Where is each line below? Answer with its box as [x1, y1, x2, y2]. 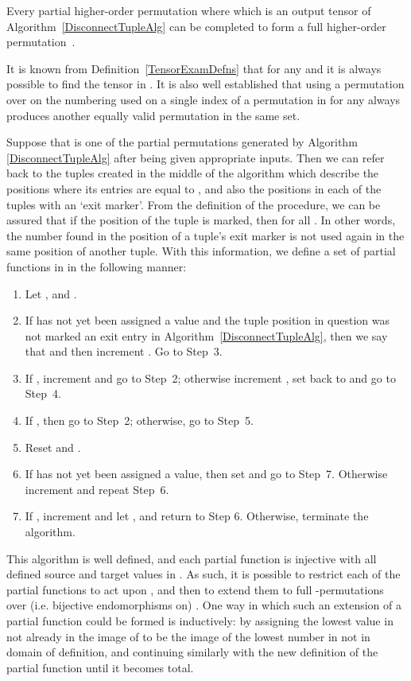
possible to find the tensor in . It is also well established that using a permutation [6, 76, 405, 92]
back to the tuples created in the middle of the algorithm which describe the [6, 165, 379, 181]
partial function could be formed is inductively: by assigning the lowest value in [6, 613, 394, 628]
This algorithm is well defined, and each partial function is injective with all [6, 550, 377, 566]
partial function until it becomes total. [6, 659, 194, 675]
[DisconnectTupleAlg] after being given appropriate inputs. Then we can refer [6, 149, 385, 165]
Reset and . [25, 438, 81, 455]
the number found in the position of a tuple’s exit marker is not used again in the [6, 227, 405, 243]
